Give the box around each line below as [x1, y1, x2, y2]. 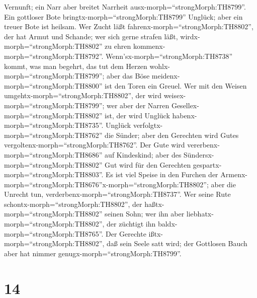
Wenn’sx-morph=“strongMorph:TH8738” [106, 50, 232, 61]
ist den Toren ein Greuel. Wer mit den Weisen [105, 80, 247, 91]
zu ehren [105, 41, 131, 51]
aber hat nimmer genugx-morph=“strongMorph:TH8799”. [4, 248, 182, 258]
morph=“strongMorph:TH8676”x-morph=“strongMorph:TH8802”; [4, 179, 209, 189]
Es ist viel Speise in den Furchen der [106, 169, 218, 180]
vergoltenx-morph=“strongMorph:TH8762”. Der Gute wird [4, 139, 185, 150]
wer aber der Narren [107, 100, 169, 110]
